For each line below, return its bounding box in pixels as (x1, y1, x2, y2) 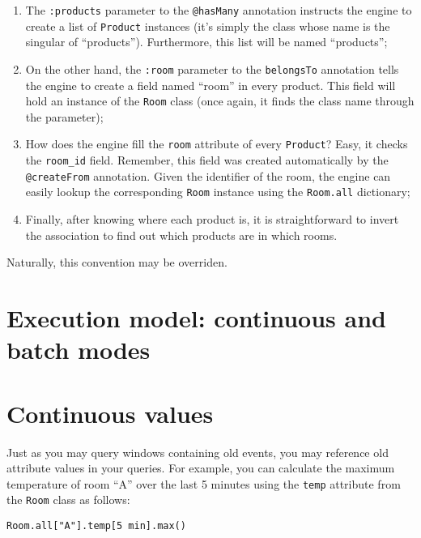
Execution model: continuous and (6, 301, 386, 334)
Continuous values (6, 396, 214, 429)
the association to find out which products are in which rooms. (25, 226, 338, 243)
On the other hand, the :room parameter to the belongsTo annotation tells (25, 60, 399, 77)
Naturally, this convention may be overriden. (6, 254, 228, 271)
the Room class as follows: (6, 491, 130, 508)
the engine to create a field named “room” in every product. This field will (25, 76, 396, 93)
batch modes (6, 333, 151, 366)
